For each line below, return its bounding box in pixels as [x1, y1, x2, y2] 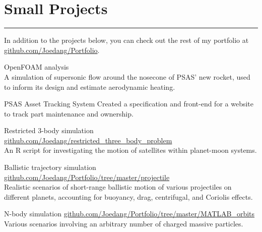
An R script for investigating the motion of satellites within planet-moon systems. [4, 145, 257, 155]
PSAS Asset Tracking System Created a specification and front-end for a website [4, 98, 253, 109]
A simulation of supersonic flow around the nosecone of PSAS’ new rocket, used [4, 71, 250, 82]
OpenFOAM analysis [4, 62, 69, 72]
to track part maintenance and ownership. [4, 108, 134, 119]
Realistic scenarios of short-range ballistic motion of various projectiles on [4, 182, 232, 192]
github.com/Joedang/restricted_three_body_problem [4, 135, 172, 145]
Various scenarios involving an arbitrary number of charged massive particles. [4, 218, 243, 229]
